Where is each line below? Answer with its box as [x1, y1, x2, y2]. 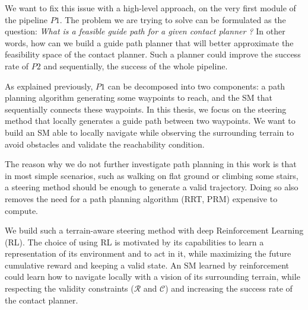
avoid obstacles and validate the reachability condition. [5, 138, 205, 150]
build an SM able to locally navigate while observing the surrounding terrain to [5, 126, 294, 138]
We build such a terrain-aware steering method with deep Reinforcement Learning [5, 224, 304, 237]
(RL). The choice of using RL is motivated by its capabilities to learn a [5, 235, 264, 248]
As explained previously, [5, 79, 93, 92]
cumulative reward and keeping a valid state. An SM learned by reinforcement [5, 258, 289, 271]
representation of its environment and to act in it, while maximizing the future [5, 247, 291, 260]
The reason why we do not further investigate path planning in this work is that [5, 158, 297, 170]
